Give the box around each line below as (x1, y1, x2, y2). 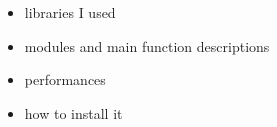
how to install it (24, 102, 123, 123)
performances (24, 69, 106, 90)
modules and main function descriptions (24, 35, 270, 56)
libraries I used (24, 2, 116, 22)
